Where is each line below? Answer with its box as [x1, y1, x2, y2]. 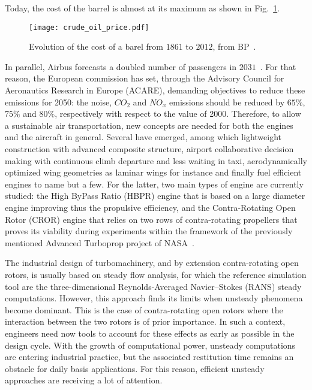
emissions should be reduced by [169, 95, 285, 108]
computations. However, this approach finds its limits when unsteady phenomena [5, 292, 303, 304]
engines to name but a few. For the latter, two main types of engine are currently [5, 177, 304, 190]
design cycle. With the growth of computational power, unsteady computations [5, 338, 296, 351]
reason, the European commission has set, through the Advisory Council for [5, 72, 284, 84]
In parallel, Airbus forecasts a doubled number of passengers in [5, 60, 237, 72]
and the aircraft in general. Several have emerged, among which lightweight [5, 131, 282, 143]
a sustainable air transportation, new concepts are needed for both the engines [5, 119, 293, 131]
